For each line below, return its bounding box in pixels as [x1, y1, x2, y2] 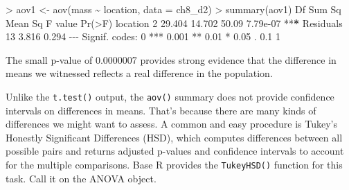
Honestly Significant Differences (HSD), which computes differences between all [6, 130, 343, 144]
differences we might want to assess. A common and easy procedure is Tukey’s [6, 116, 337, 131]
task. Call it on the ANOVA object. [6, 171, 156, 185]
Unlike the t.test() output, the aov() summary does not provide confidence [6, 89, 334, 103]
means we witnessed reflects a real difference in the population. [6, 66, 273, 80]
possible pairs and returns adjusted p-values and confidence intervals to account [6, 144, 344, 158]
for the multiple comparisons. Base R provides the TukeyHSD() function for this [6, 157, 343, 171]
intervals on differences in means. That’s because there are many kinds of [6, 103, 316, 117]
